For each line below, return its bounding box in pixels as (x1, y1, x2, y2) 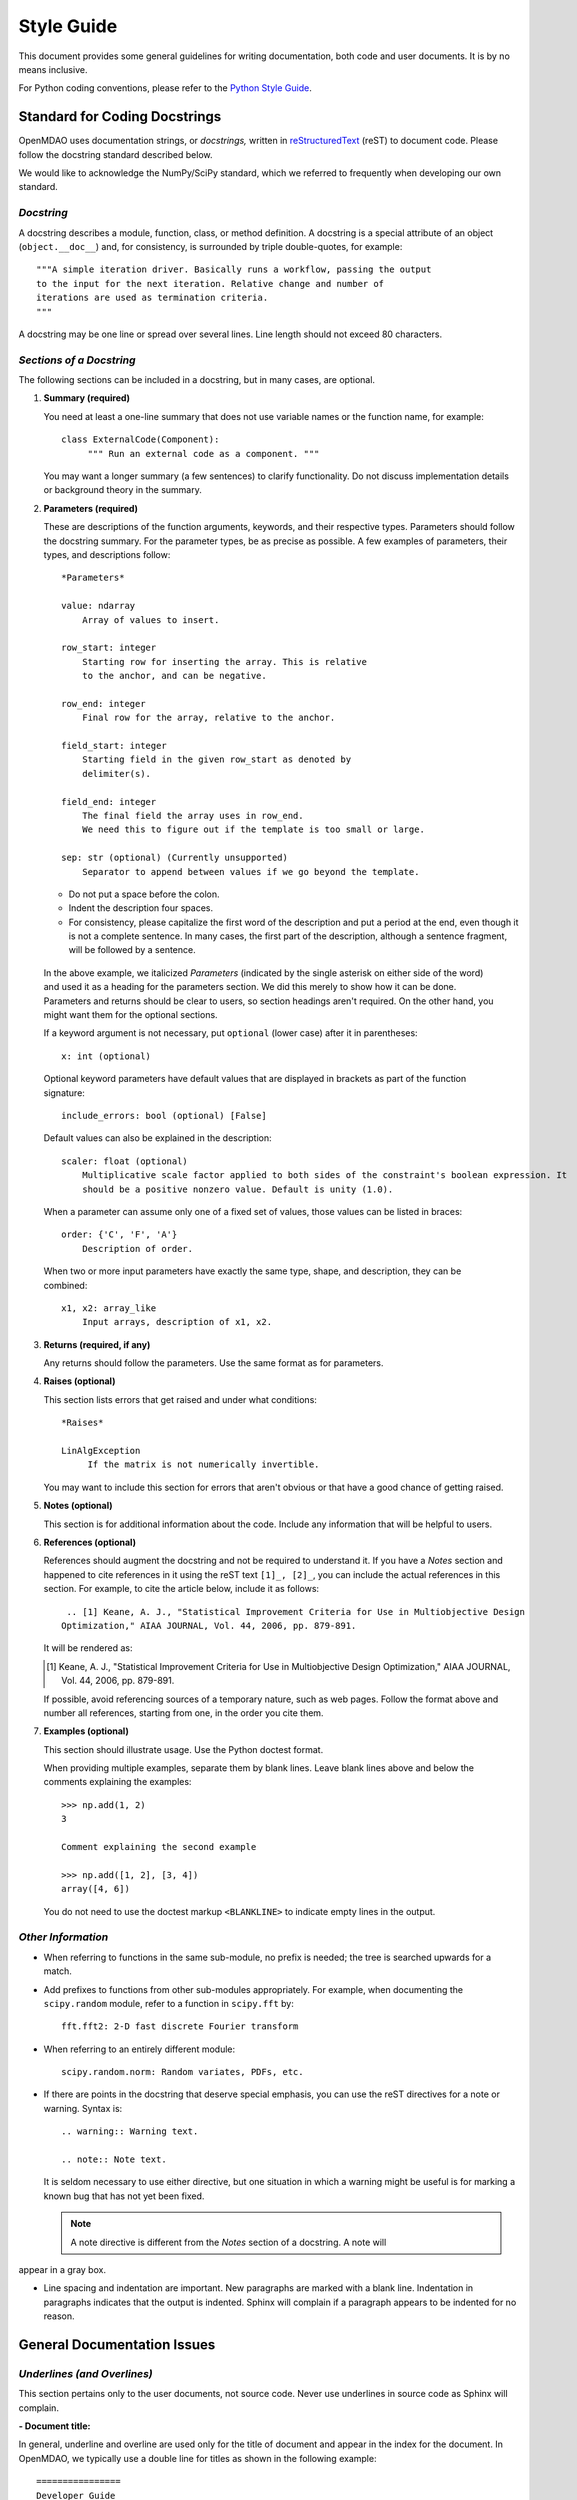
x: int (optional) (61, 1050, 152, 1062)
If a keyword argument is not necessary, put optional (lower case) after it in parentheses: (43, 1027, 419, 1039)
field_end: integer (61, 796, 157, 807)
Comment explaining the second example (61, 1841, 257, 1853)
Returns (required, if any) (43, 1338, 151, 1350)
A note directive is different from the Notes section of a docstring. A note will (70, 2236, 387, 2248)
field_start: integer (61, 740, 167, 752)
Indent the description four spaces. (68, 902, 214, 914)
